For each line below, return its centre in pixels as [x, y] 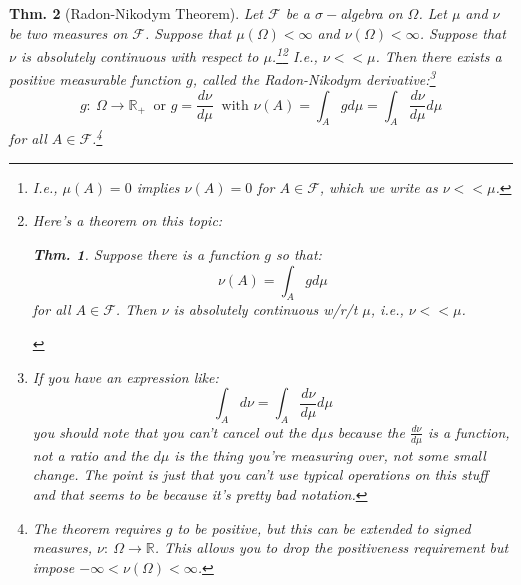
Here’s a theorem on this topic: [127, 220]
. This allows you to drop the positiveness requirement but [331, 547]
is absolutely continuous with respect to [139, 55]
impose [53, 566]
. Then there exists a [438, 55]
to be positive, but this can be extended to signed [324, 527]
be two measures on [68, 32]
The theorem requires [96, 527]
